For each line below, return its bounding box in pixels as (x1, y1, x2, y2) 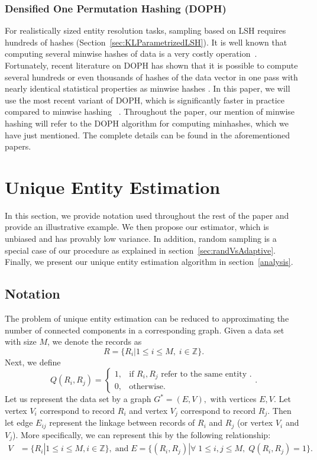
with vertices (210, 393, 257, 405)
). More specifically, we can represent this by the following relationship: (12, 428, 271, 440)
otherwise (129, 383, 163, 391)
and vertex (129, 404, 168, 417)
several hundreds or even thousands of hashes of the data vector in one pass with (5, 70, 298, 83)
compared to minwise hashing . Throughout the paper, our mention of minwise (5, 105, 295, 118)
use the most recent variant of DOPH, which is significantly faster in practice (5, 93, 285, 106)
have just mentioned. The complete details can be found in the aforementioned (5, 128, 290, 141)
